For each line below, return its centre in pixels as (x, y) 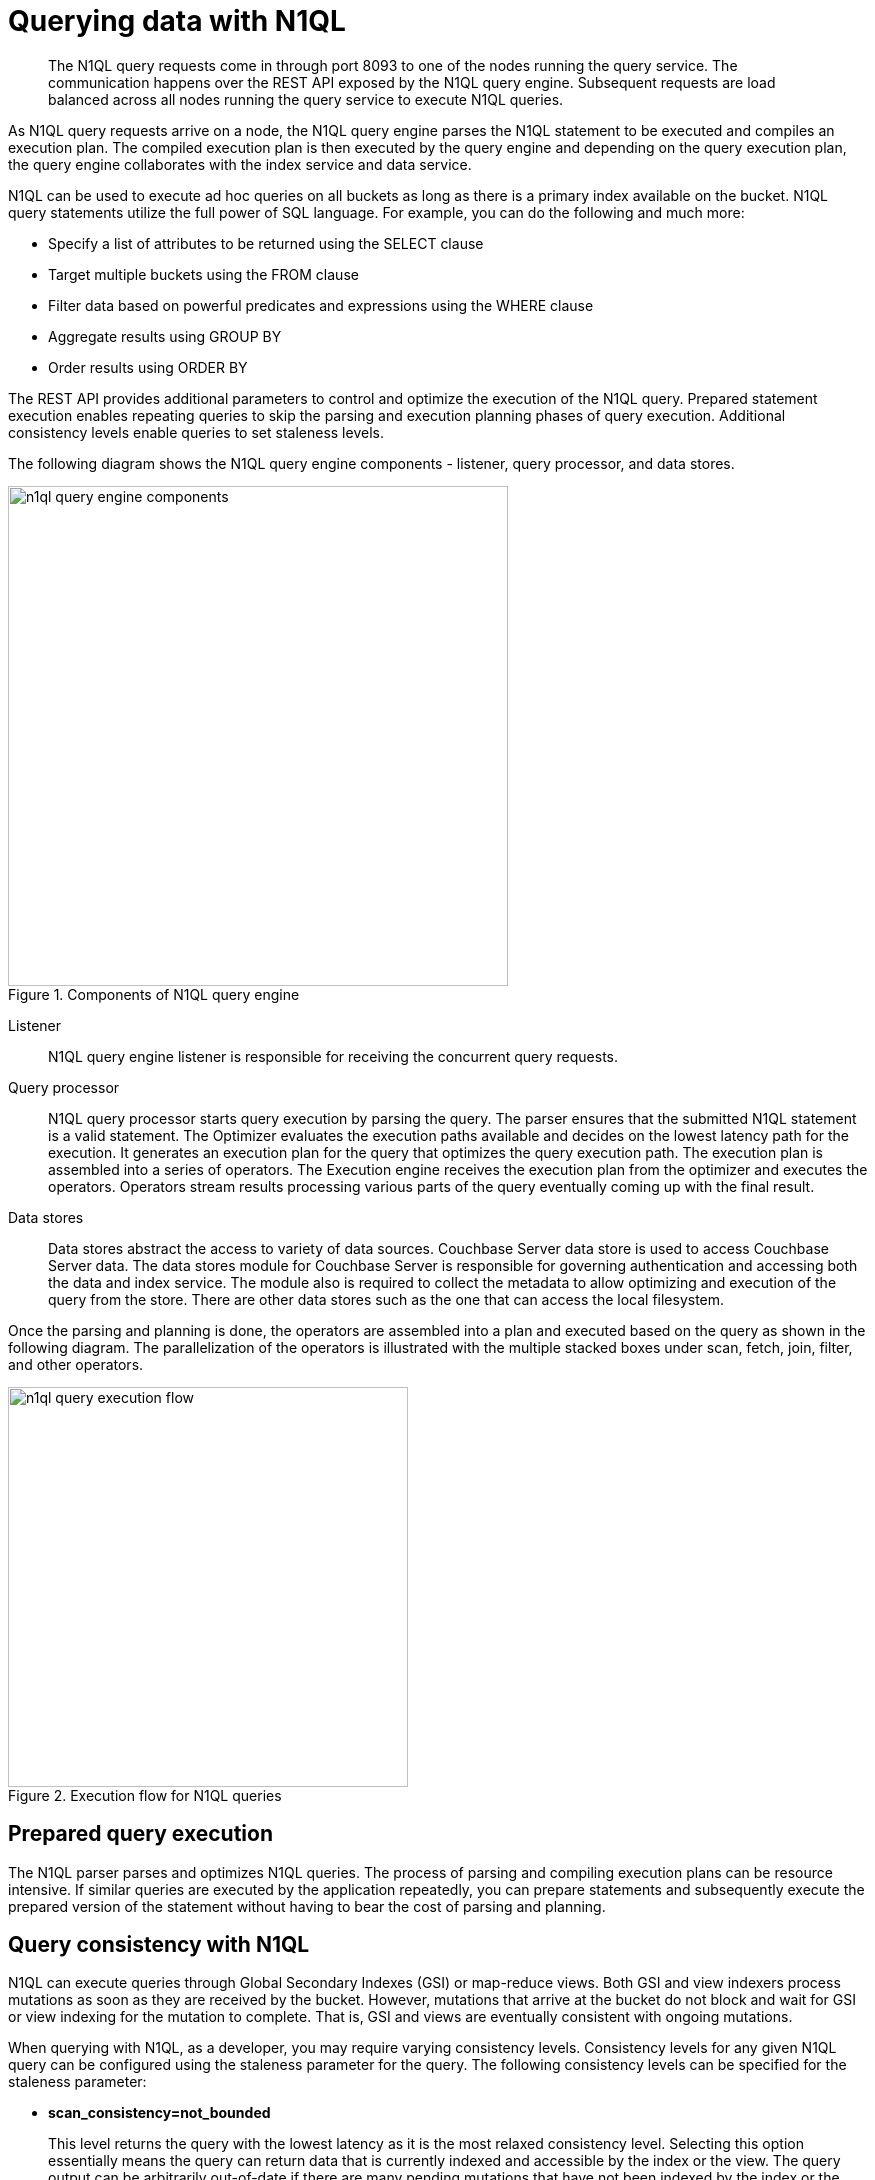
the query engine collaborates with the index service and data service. (240, 164)
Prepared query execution (140, 1834)
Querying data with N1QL (177, 21)
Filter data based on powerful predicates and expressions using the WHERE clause (321, 305)
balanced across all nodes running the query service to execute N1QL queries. (306, 99)
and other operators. (76, 1364)
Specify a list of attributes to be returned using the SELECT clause (266, 243)
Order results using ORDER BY (148, 367)
